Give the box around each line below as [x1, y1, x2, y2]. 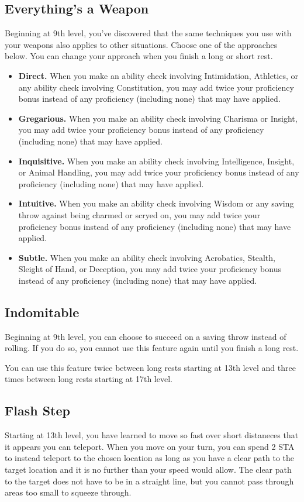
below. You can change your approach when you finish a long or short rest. [5, 50, 273, 62]
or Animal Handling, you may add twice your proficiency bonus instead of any [18, 166, 299, 178]
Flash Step [5, 401, 70, 420]
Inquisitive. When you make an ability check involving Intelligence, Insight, [18, 154, 295, 167]
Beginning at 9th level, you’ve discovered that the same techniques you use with [5, 27, 292, 39]
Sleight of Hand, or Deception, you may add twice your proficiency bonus [18, 263, 281, 275]
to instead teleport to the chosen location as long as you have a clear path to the [5, 452, 295, 464]
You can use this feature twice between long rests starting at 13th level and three [5, 361, 296, 373]
